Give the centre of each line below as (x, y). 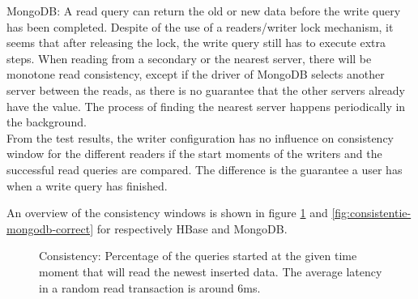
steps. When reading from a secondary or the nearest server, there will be (189, 58)
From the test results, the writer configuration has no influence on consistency (200, 137)
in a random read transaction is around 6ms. (150, 287)
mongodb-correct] (50, 228)
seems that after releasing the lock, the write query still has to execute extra (196, 43)
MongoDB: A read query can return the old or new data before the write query (204, 11)
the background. (47, 122)
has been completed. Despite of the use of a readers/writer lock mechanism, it (200, 26)
